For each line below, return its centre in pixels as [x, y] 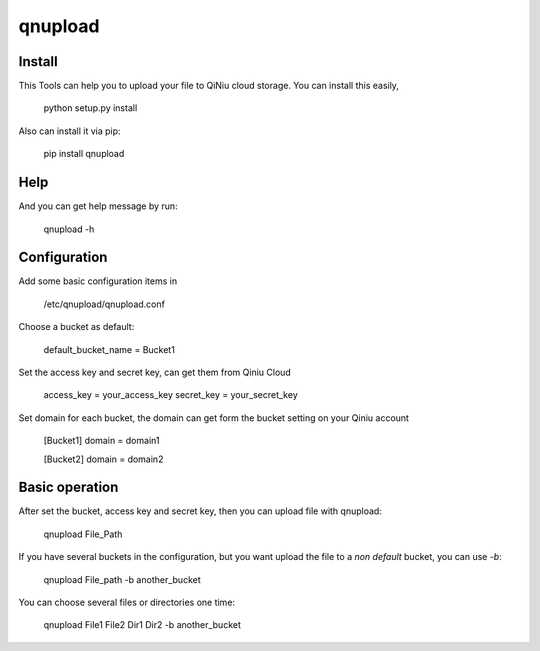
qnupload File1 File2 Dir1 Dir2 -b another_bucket [142, 625]
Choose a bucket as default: [76, 327]
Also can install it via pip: [69, 131]
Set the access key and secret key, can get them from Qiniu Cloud [155, 372]
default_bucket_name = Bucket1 [109, 349]
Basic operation [68, 487]
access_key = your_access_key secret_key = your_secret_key [171, 395]
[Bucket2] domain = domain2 [103, 459]
